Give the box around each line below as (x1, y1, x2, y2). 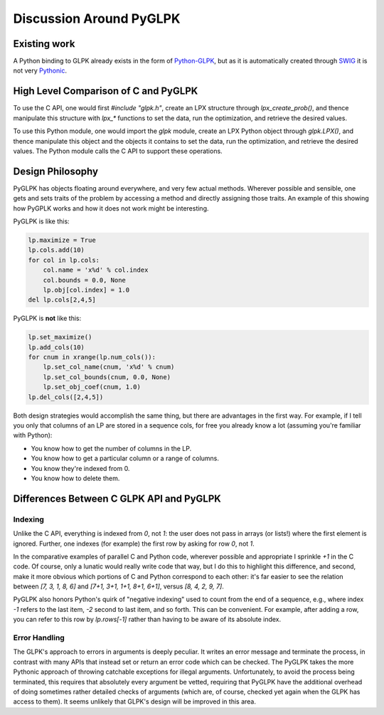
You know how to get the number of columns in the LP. (31, 444, 192, 452)
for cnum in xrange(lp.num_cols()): (28, 353, 156, 361)
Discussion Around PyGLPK (13, 11, 181, 26)
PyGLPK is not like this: (13, 314, 82, 323)
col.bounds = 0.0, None (43, 276, 126, 284)
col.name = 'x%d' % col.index (43, 266, 149, 274)
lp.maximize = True (28, 235, 96, 244)
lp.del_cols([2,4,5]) (28, 393, 104, 401)
